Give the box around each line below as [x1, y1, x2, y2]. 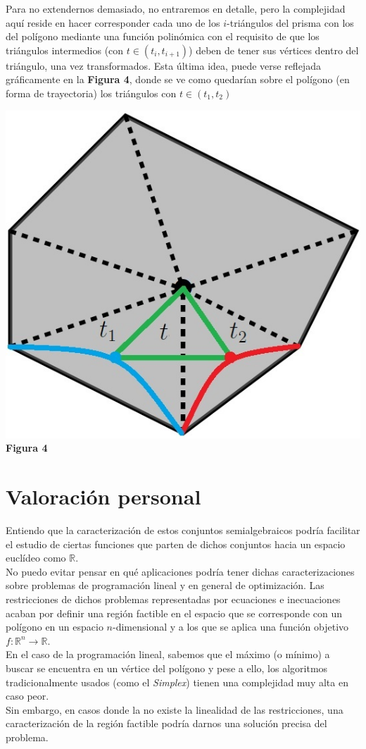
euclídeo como [6, 550, 66, 565]
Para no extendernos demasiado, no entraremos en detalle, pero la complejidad [6, 1, 346, 16]
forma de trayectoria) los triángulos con [6, 85, 177, 100]
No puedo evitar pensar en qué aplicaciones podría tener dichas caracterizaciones [6, 564, 355, 578]
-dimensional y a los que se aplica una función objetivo [113, 619, 349, 634]
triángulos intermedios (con [6, 42, 124, 57]
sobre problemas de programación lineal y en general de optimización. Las [6, 578, 324, 593]
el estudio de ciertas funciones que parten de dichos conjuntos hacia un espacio [6, 536, 346, 551]
